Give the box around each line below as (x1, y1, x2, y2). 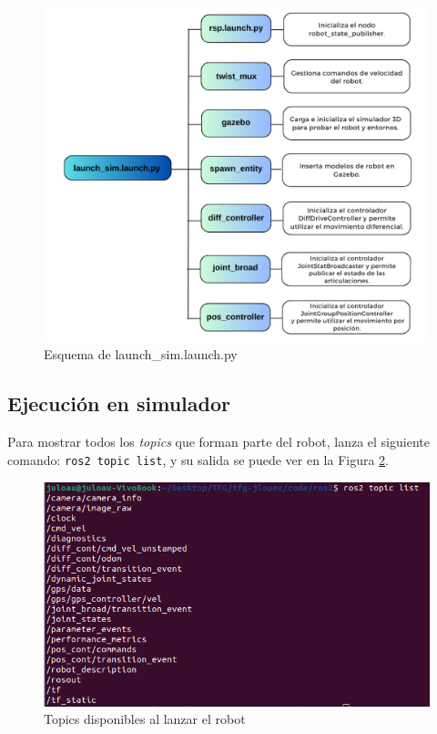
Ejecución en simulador (7, 389, 230, 418)
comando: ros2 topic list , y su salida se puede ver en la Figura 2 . (7, 450, 390, 469)
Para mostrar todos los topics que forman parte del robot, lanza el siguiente (7, 432, 430, 451)
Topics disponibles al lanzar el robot (44, 709, 246, 729)
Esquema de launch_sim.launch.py (44, 345, 238, 364)
